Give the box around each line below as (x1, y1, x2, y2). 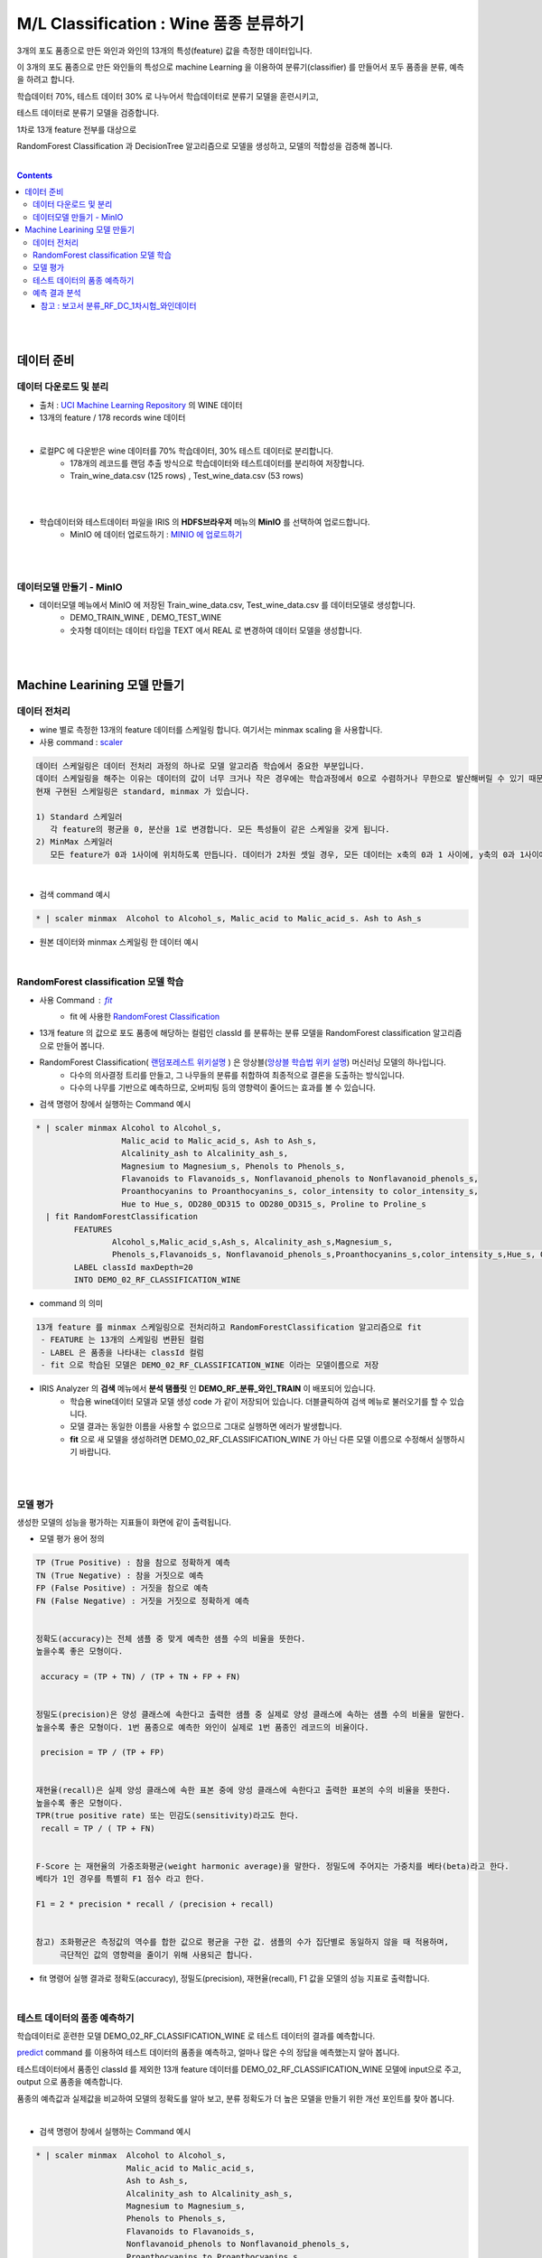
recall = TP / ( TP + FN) (41, 1823, 155, 1833)
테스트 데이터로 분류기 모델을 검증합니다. (16, 107, 160, 118)
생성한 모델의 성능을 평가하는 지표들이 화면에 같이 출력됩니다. (16, 1517, 232, 1528)
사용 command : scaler (39, 737, 124, 748)
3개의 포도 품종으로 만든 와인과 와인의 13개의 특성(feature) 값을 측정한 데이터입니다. (16, 45, 313, 56)
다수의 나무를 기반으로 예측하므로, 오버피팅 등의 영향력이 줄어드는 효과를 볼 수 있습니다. (70, 1082, 376, 1093)
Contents (16, 170, 53, 181)
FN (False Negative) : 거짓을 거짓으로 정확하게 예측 (35, 1595, 250, 1606)
